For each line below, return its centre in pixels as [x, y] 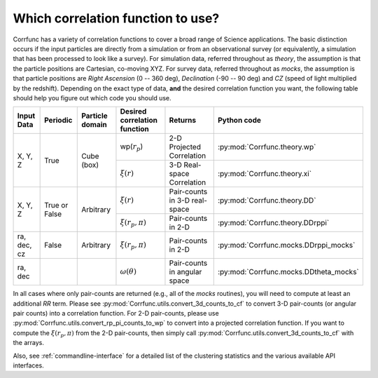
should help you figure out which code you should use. [92, 97]
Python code [239, 121]
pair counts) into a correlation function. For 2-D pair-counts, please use [116, 313]
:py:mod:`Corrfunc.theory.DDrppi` [273, 223]
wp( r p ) [132, 147]
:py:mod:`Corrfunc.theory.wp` [267, 147]
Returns [183, 121]
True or [56, 205]
